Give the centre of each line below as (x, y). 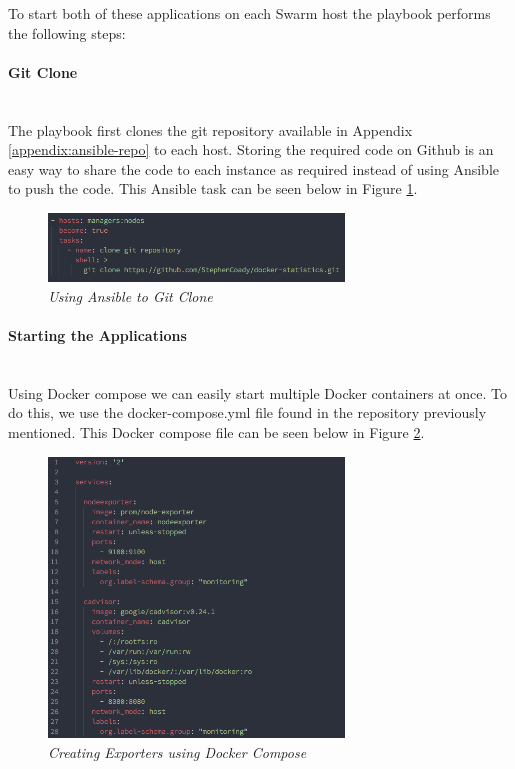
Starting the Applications (97, 334)
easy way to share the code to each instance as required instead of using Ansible (253, 168)
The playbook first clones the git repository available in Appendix (210, 129)
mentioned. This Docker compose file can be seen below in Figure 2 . (216, 431)
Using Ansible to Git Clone (130, 295)
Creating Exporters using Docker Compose (177, 751)
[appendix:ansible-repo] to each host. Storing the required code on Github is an (251, 149)
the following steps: (67, 32)
